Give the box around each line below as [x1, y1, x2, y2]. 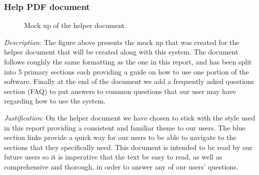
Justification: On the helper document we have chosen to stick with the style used [4, 112, 255, 122]
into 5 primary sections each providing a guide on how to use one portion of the [4, 66, 249, 76]
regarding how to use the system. [4, 95, 106, 106]
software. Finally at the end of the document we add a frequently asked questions [4, 76, 254, 86]
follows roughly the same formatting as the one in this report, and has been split [4, 56, 252, 66]
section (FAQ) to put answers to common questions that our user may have [4, 85, 236, 96]
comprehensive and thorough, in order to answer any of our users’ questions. [4, 161, 238, 171]
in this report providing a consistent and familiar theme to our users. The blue [4, 122, 245, 132]
